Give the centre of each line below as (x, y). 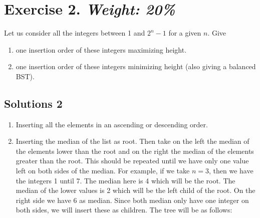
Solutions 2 (33, 103)
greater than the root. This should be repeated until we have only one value (132, 161)
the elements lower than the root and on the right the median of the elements (135, 151)
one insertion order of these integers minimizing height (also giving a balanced (136, 66)
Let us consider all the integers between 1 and (75, 33)
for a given (185, 33)
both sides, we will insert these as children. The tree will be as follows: (124, 210)
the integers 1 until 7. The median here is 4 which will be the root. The (125, 180)
